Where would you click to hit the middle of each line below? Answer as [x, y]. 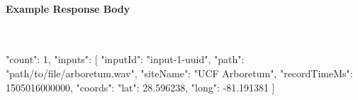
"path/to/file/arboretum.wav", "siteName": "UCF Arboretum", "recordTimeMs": [179, 73]
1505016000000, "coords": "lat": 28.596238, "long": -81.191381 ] [140, 87]
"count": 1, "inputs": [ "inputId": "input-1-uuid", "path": [125, 59]
